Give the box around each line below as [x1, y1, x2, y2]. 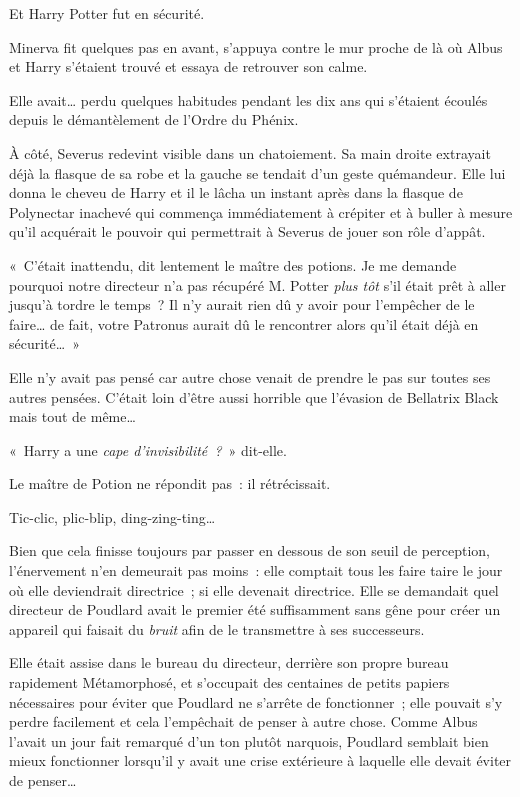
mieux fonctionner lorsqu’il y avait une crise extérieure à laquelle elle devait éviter [9, 750, 512, 771]
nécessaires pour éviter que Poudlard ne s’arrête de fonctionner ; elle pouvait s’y [9, 691, 503, 712]
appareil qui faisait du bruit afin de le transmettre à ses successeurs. [9, 618, 425, 639]
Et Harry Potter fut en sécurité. [9, 3, 205, 23]
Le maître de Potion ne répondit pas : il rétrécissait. [9, 473, 331, 494]
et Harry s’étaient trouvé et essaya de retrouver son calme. [9, 56, 368, 77]
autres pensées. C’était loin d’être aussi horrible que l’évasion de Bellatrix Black [9, 386, 499, 407]
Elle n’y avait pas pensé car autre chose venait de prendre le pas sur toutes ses [9, 366, 491, 387]
